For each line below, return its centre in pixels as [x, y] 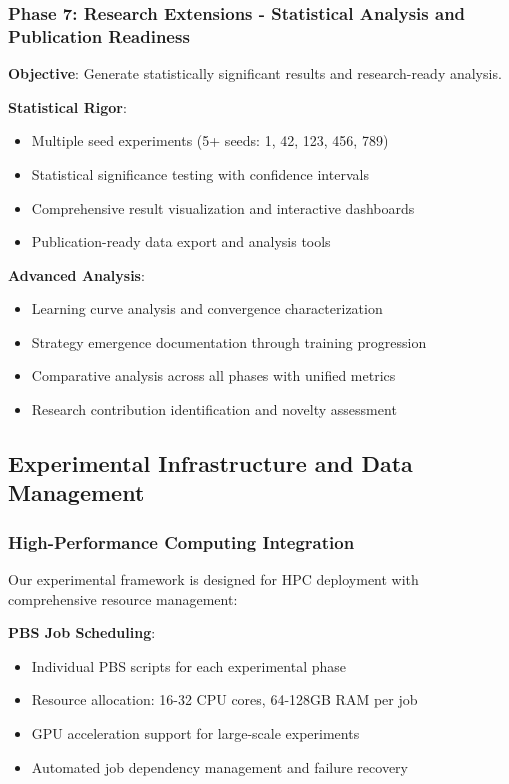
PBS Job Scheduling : [82, 632]
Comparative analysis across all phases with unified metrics [213, 375]
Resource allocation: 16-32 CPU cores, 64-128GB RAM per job [224, 699]
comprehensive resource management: [123, 598]
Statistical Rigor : [67, 106]
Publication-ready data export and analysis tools [181, 241]
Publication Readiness [99, 35]
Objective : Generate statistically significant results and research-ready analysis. [255, 73]
